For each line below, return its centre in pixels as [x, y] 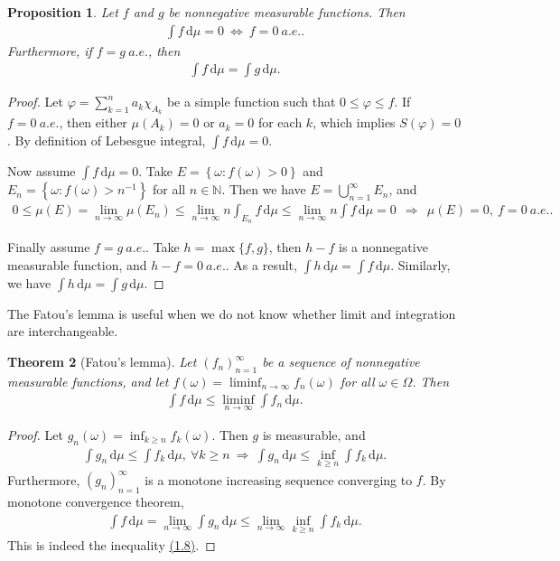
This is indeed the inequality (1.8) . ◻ [112, 544]
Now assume [42, 171]
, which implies [354, 122]
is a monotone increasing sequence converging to [279, 479]
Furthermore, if [50, 50]
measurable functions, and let [88, 381]
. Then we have [264, 189]
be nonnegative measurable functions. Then [287, 12]
